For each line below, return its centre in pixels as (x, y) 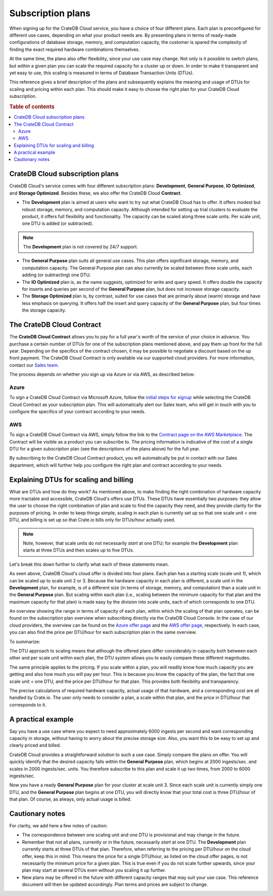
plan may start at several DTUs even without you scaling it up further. (94, 870)
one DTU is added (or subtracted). (58, 223)
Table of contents (32, 107)
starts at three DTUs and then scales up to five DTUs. (78, 550)
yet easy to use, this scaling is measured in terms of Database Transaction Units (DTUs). (102, 73)
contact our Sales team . (34, 365)
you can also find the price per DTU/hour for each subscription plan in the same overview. (103, 632)
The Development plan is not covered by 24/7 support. (81, 247)
